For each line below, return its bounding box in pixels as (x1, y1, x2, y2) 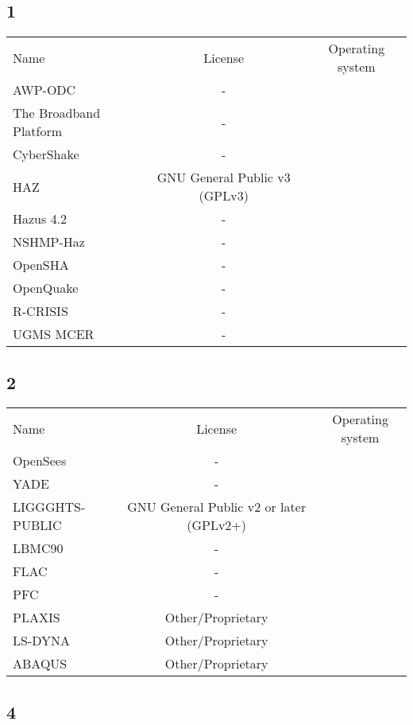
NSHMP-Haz (13, 232, 85, 251)
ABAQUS (13, 654, 68, 673)
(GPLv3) (199, 186, 249, 205)
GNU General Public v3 (156, 168, 291, 187)
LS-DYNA (13, 631, 71, 650)
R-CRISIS (13, 302, 68, 321)
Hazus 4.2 (13, 209, 68, 228)
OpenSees (13, 451, 67, 470)
